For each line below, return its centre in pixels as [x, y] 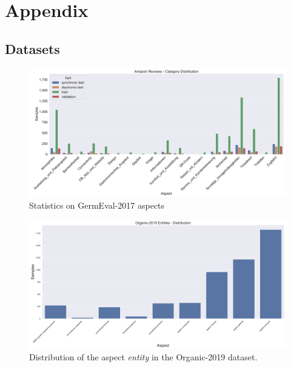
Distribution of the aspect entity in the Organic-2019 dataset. [143, 357]
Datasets [32, 48]
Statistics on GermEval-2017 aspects [97, 205]
